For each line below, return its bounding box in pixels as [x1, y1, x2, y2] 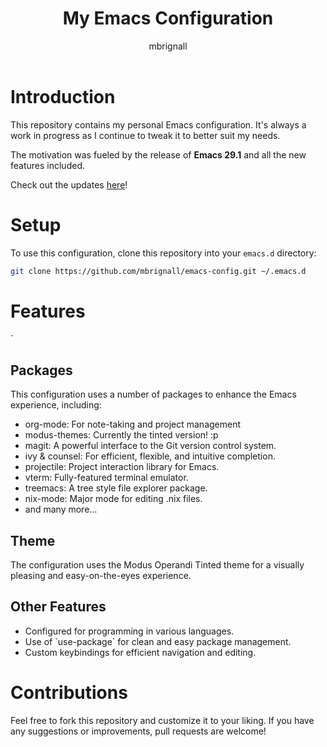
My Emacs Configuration [62, 7, 274, 30]
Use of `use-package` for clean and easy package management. [24, 635, 292, 647]
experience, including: [10, 399, 102, 411]
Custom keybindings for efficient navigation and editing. [24, 646, 257, 658]
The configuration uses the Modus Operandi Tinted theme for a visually [10, 559, 305, 571]
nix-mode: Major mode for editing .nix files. [24, 493, 203, 505]
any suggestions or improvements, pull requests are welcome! [10, 725, 267, 737]
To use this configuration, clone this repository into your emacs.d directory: [10, 247, 317, 259]
